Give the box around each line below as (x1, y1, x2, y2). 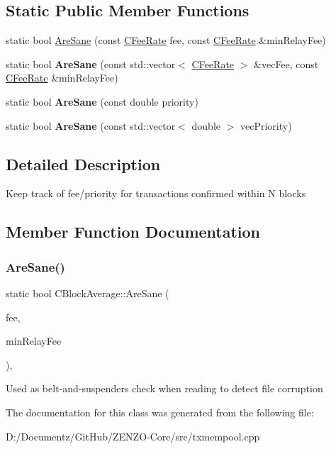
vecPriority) (240, 118, 292, 133)
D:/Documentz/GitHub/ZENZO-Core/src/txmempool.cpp (6, 428, 260, 443)
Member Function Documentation (6, 221, 261, 243)
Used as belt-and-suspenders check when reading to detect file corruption (6, 381, 323, 396)
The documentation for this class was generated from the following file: (6, 404, 314, 419)
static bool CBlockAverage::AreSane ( (6, 285, 169, 300)
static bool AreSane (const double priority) (6, 94, 198, 109)
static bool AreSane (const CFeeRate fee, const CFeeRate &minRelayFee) (6, 33, 326, 48)
